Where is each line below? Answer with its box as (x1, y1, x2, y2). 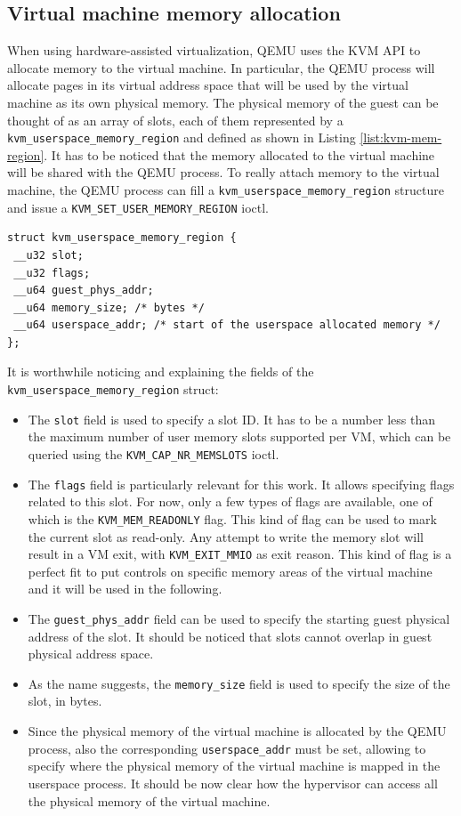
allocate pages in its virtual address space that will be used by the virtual (7, 76, 408, 94)
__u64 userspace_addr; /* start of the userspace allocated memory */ (13, 319, 441, 332)
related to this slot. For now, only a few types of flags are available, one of (28, 492, 433, 511)
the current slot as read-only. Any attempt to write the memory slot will (28, 527, 424, 545)
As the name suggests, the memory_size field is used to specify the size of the (28, 674, 450, 692)
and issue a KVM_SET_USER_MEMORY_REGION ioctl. (7, 198, 270, 216)
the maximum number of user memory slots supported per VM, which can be (28, 427, 451, 446)
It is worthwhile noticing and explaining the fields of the (7, 362, 314, 381)
